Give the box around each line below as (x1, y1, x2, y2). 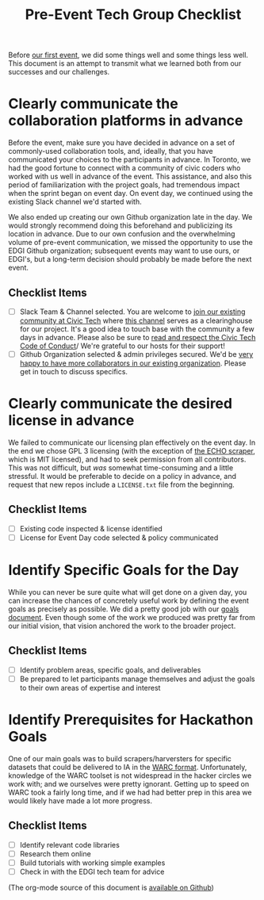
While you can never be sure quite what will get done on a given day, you (8, 587, 247, 596)
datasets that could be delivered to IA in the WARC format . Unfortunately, (8, 762, 247, 772)
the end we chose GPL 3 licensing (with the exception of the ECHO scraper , (8, 446, 256, 455)
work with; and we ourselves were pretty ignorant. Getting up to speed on (8, 779, 250, 788)
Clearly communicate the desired (8, 395, 232, 413)
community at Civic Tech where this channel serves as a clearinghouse (19, 316, 253, 325)
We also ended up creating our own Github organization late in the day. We (8, 213, 253, 222)
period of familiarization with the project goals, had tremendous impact (8, 180, 240, 190)
